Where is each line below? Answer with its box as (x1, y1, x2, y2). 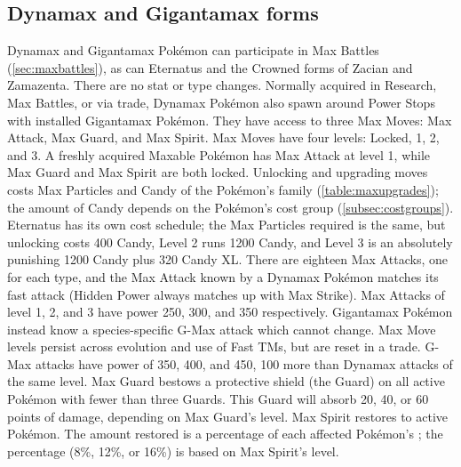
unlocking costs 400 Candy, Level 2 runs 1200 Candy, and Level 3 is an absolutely (7, 232, 453, 251)
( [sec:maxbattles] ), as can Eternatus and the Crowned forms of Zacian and (7, 58, 413, 76)
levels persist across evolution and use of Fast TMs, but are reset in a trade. (7, 337, 421, 356)
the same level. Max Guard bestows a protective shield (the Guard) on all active (7, 372, 445, 391)
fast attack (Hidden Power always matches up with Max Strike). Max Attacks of (7, 285, 445, 303)
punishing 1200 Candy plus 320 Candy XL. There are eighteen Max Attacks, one (7, 250, 448, 269)
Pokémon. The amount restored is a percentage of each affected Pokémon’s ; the (7, 424, 443, 443)
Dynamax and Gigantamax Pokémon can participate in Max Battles (7, 41, 379, 60)
